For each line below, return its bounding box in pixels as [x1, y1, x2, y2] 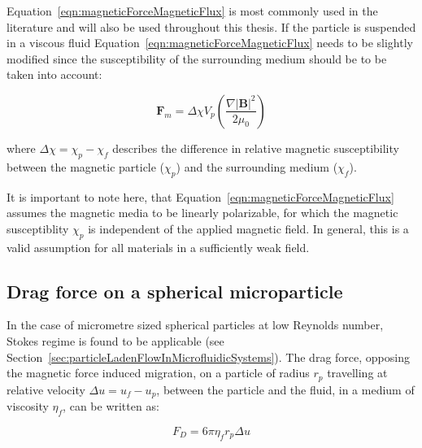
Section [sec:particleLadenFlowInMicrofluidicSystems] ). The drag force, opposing [7, 348, 410, 365]
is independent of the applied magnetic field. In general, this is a [88, 220, 409, 237]
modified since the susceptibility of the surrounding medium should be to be [7, 50, 387, 67]
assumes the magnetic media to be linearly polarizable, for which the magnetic [7, 204, 398, 221]
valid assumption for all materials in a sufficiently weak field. [7, 238, 310, 255]
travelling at [327, 364, 388, 381]
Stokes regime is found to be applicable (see [7, 332, 224, 349]
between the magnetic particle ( [7, 158, 165, 175]
